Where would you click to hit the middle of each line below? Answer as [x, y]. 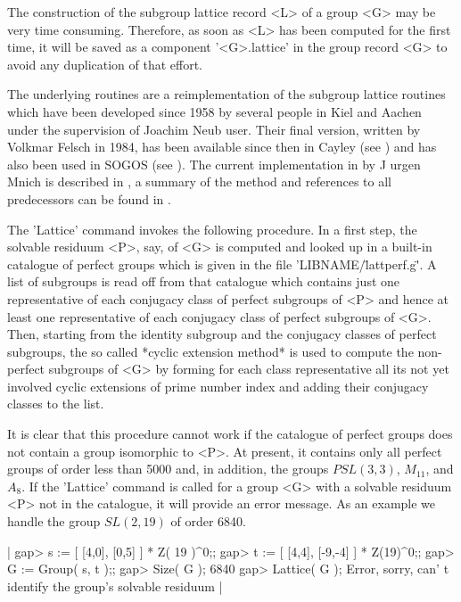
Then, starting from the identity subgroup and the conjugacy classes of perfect [222, 334]
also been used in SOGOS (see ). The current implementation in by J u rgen [214, 164]
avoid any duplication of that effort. [105, 64]
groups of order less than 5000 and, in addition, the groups [168, 469]
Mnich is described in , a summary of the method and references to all [199, 181]
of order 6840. [208, 521]
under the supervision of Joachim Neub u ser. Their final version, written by [214, 129]
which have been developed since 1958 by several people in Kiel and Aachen [214, 111]
